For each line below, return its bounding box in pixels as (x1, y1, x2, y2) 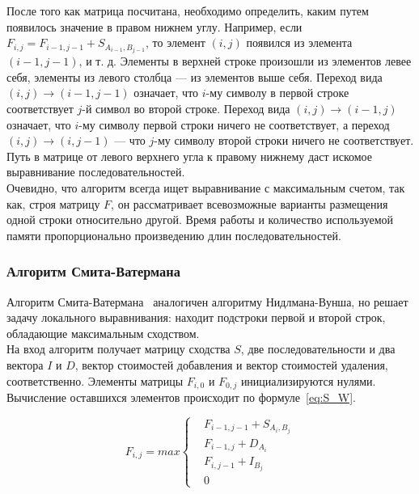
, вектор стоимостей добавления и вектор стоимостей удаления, (74, 357, 388, 373)
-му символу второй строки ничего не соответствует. (154, 132, 414, 149)
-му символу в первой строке (205, 84, 349, 101)
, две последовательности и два (240, 340, 396, 357)
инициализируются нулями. (240, 372, 376, 389)
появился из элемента (246, 34, 353, 51)
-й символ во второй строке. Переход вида (82, 100, 290, 117)
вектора (6, 357, 44, 373)
